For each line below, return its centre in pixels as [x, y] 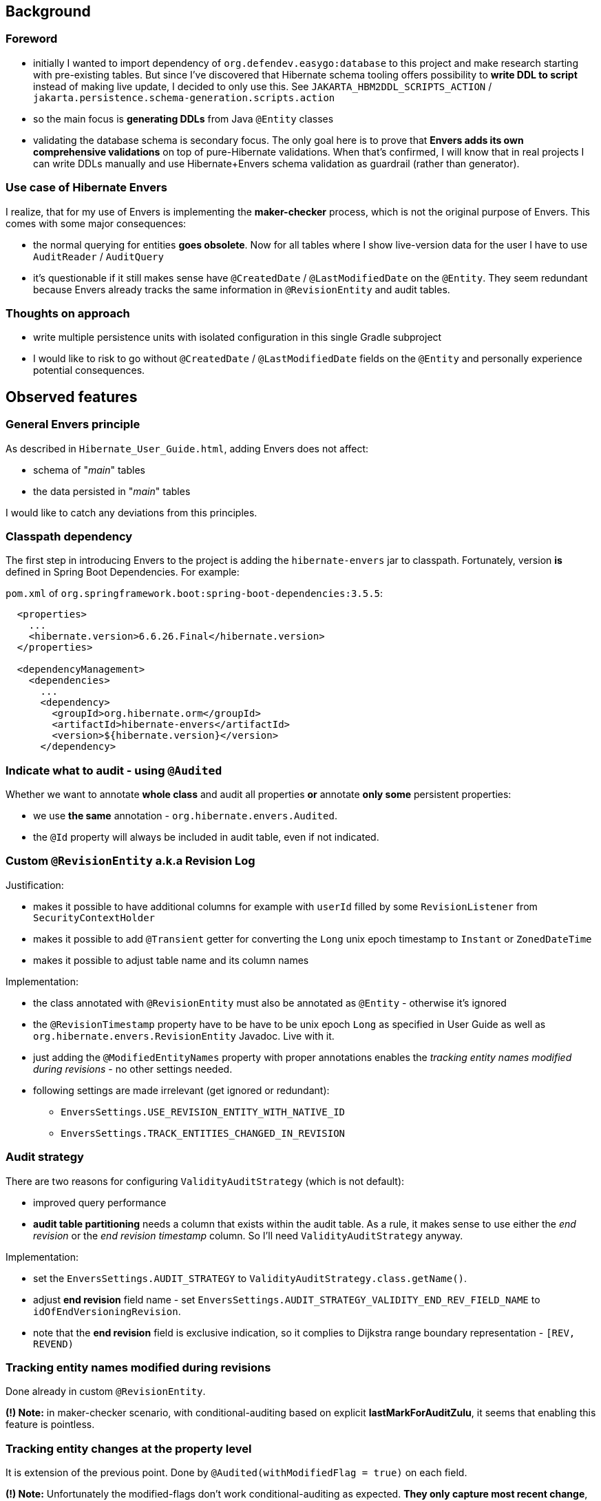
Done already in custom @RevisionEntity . [106, 1392]
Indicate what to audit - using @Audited [114, 770]
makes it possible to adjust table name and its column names [171, 960]
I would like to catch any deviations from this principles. [131, 512]
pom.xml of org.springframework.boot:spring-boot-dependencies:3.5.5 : [194, 594]
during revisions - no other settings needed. [133, 1069]
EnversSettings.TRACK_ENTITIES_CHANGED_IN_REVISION [203, 1133]
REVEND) [54, 1344]
